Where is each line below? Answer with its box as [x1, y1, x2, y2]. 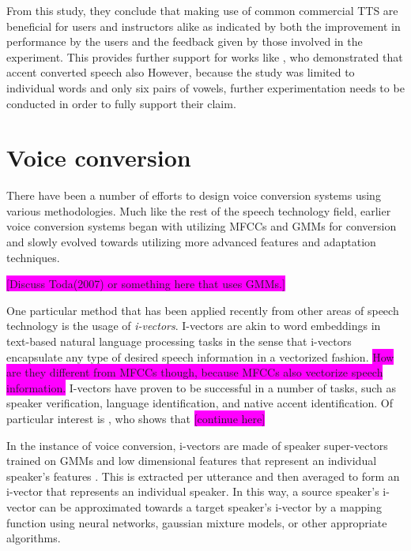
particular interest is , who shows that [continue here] [6, 410, 266, 426]
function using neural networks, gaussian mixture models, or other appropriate [6, 514, 387, 530]
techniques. [6, 249, 60, 265]
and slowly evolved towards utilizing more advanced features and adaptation [6, 234, 376, 250]
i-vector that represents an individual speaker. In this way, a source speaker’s [6, 483, 379, 500]
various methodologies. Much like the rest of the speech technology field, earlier [6, 202, 391, 219]
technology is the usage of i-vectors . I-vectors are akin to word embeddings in [6, 317, 381, 334]
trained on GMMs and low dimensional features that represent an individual [6, 452, 377, 469]
